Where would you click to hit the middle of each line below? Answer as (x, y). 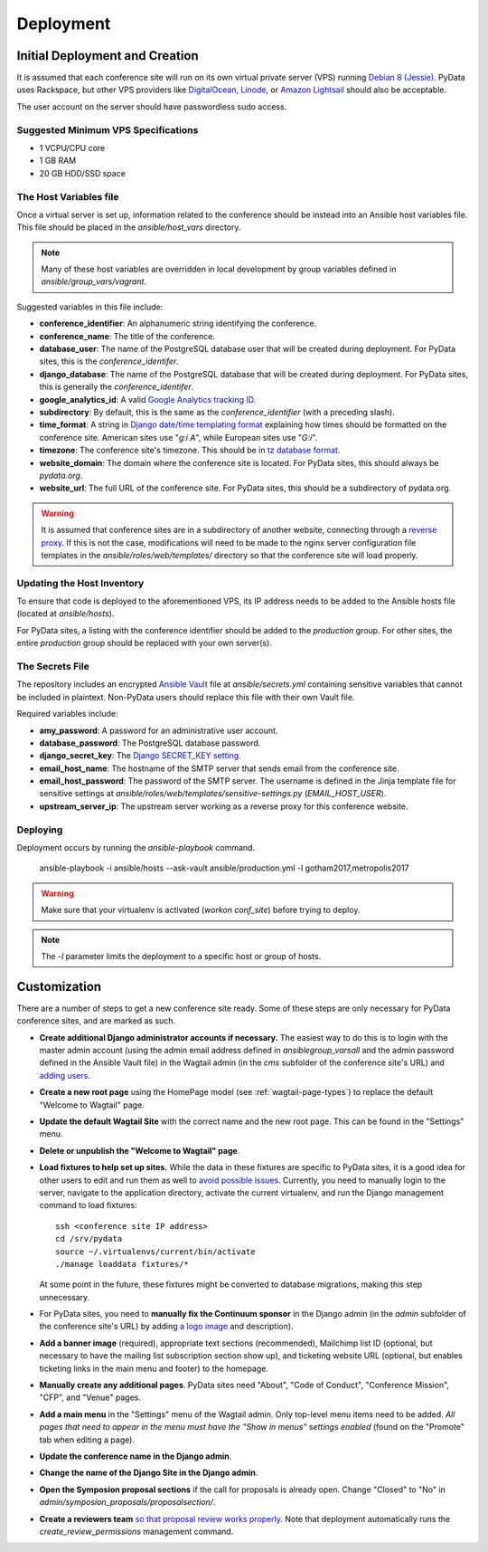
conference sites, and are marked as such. (96, 1021)
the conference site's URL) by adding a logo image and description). (166, 1327)
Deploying (40, 830)
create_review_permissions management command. (136, 1531)
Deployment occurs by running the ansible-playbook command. (136, 847)
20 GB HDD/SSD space (83, 173)
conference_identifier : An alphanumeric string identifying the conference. (178, 324)
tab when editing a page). (87, 1440)
